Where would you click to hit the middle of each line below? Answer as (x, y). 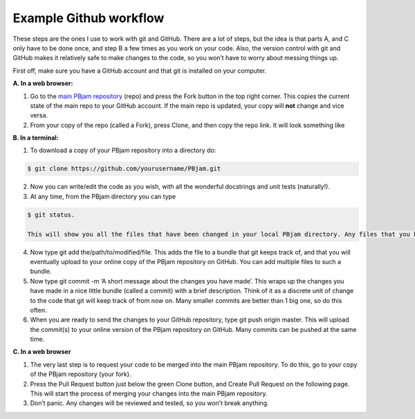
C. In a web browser (42, 352)
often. (39, 310)
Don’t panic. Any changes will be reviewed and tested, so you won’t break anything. (149, 403)
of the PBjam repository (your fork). (81, 374)
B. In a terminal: (36, 138)
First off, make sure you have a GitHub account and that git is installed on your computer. (139, 71)
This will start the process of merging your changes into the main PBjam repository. (149, 393)
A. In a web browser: (43, 84)
